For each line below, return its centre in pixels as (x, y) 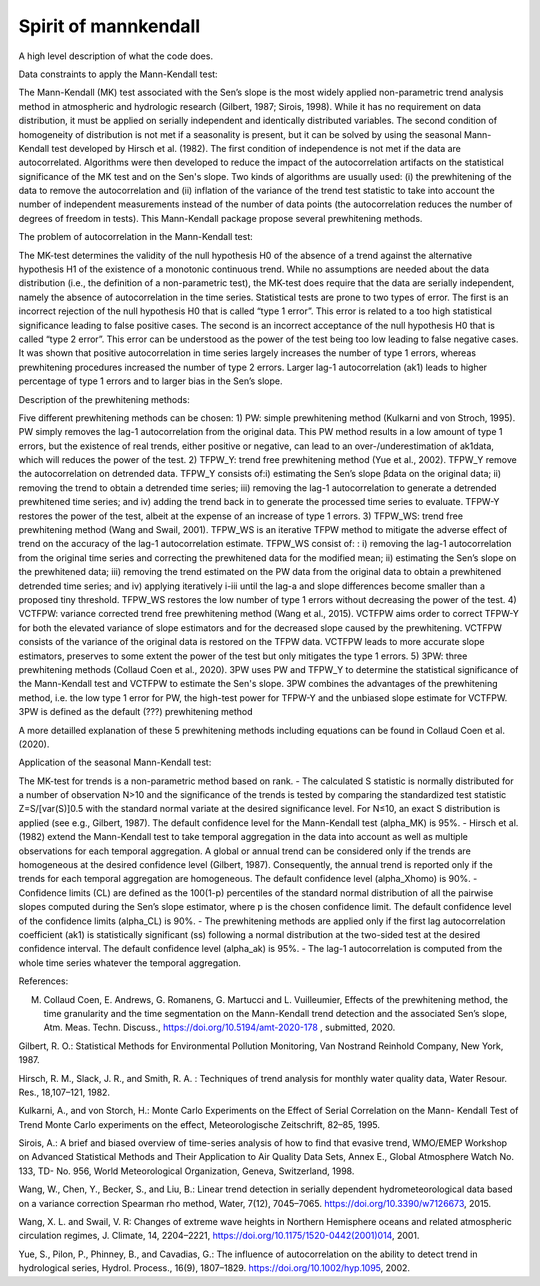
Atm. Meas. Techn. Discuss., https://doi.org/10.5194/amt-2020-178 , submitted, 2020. (219, 1027)
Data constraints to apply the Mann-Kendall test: (118, 74)
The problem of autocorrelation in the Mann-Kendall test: (136, 237)
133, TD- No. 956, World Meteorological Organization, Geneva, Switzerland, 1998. (186, 1171)
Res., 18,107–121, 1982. (64, 1092)
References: (43, 981)
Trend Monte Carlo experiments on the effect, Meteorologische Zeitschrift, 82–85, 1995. (199, 1124)
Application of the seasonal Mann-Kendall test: (115, 762)
